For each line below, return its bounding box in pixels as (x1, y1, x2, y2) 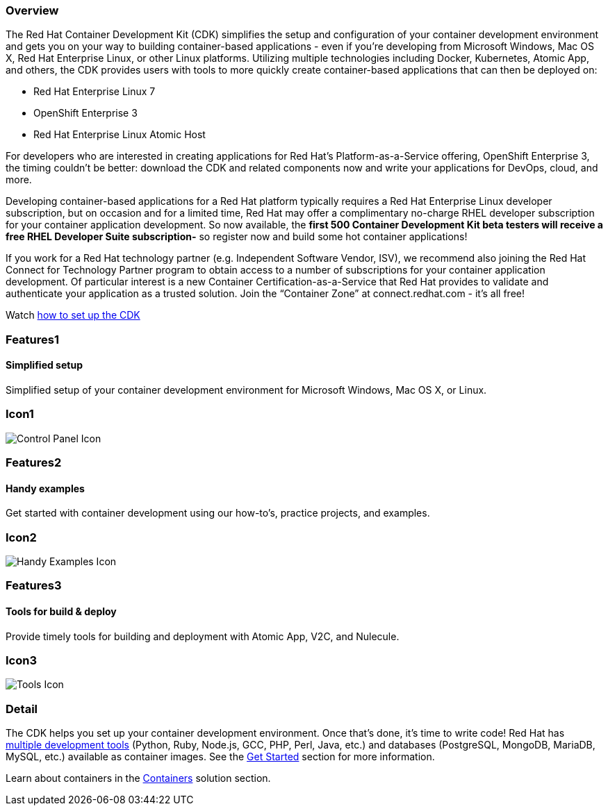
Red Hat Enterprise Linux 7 (33, 85, 156, 98)
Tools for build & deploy (6, 605, 117, 618)
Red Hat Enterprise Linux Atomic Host (33, 128, 206, 141)
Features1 (6, 332, 59, 346)
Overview (6, 3, 59, 17)
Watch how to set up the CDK (6, 309, 140, 321)
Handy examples (6, 482, 85, 494)
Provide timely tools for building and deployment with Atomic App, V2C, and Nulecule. (6, 630, 400, 642)
